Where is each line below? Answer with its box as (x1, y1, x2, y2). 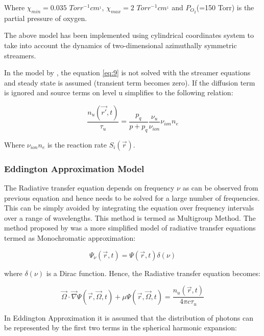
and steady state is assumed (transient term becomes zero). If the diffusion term (4, 77, 255, 88)
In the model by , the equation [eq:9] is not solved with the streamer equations (4, 67, 251, 78)
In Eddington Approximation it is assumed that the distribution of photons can (4, 312, 254, 323)
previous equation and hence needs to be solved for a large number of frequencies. (4, 192, 260, 203)
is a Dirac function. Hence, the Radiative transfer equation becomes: (46, 267, 260, 278)
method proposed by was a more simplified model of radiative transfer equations (4, 222, 256, 233)
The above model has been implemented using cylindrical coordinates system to (4, 30, 254, 40)
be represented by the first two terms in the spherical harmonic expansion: (4, 322, 237, 333)
